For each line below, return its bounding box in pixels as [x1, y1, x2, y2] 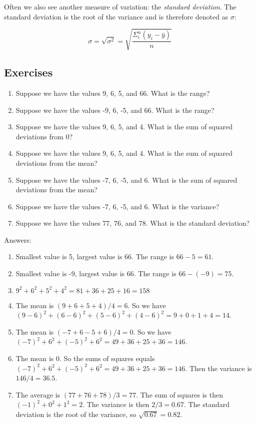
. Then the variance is [185, 363, 252, 373]
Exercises [4, 64, 53, 80]
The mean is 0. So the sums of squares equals [15, 353, 155, 364]
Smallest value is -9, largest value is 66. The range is [15, 268, 176, 279]
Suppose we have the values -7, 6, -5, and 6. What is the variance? [15, 201, 219, 211]
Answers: [4, 234, 31, 245]
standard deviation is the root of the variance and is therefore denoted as [4, 11, 228, 21]
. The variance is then [82, 399, 149, 410]
